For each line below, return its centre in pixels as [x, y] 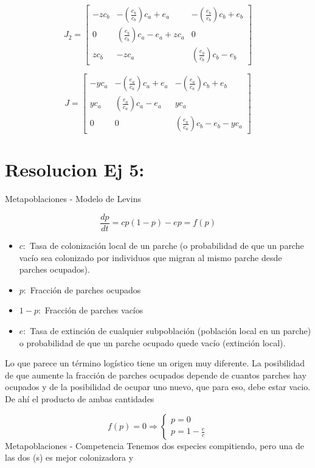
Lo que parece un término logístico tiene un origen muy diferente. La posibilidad [155, 363]
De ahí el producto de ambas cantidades [80, 398]
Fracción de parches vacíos [94, 310]
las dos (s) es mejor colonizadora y [69, 457]
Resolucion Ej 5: [75, 169]
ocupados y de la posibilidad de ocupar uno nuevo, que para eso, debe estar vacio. [158, 387]
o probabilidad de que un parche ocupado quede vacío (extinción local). [152, 342]
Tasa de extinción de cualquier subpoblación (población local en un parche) [171, 330]
